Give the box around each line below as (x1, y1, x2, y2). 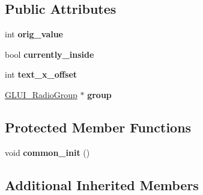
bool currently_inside (5, 48, 94, 60)
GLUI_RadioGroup (5, 88, 77, 101)
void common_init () (5, 146, 90, 158)
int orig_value (5, 28, 63, 40)
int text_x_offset (5, 68, 77, 81)
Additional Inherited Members (5, 175, 199, 194)
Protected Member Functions (5, 117, 192, 136)
